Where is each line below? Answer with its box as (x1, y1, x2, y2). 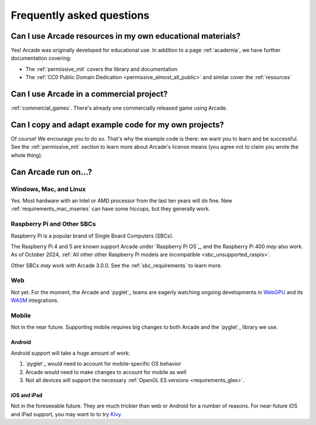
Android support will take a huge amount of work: (11, 349, 130, 356)
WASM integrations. (11, 297, 59, 304)
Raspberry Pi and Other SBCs (11, 220, 96, 228)
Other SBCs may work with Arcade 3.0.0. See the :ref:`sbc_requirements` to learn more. (11, 261, 222, 269)
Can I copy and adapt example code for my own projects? (11, 120, 225, 130)
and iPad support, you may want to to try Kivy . (11, 410, 123, 417)
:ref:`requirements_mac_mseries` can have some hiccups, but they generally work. (11, 205, 211, 212)
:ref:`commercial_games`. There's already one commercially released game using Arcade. (11, 104, 228, 111)
